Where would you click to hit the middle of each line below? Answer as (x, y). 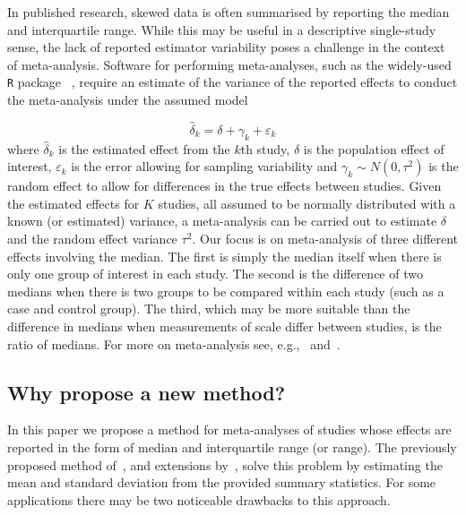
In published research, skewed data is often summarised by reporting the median (229, 12)
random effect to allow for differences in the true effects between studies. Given (224, 186)
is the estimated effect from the (144, 148)
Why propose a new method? (147, 392)
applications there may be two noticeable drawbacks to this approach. (199, 499)
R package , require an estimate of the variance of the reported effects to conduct (233, 82)
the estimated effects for (73, 203)
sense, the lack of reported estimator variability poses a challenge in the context (226, 47)
